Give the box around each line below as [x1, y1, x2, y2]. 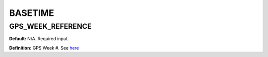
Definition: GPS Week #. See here [9, 45, 79, 51]
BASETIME [9, 7, 54, 18]
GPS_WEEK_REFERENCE [9, 22, 92, 31]
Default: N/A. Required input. [9, 36, 69, 42]
